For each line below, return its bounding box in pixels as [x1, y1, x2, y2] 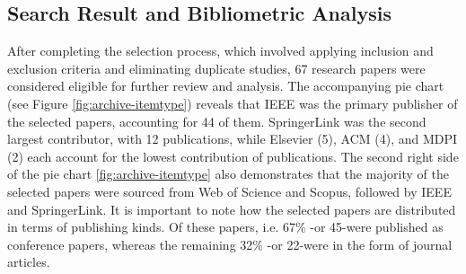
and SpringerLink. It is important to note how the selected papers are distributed [7, 199, 456, 218]
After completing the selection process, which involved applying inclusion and [7, 41, 434, 60]
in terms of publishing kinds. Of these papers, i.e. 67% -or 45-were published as [7, 217, 444, 236]
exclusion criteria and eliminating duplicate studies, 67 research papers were [7, 58, 426, 77]
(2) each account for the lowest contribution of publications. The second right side [7, 146, 459, 165]
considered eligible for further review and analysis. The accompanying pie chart [7, 76, 444, 95]
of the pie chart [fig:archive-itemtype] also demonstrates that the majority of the [7, 164, 449, 183]
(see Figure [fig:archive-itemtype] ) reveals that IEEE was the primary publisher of [7, 93, 458, 112]
